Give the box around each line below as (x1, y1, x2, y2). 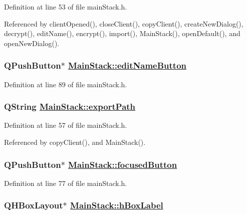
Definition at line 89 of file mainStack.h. (4, 79, 127, 89)
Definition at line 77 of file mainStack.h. (4, 177, 127, 188)
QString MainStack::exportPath (4, 100, 136, 113)
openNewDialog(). (4, 38, 60, 48)
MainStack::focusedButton (68, 158, 177, 170)
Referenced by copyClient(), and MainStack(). (4, 137, 146, 147)
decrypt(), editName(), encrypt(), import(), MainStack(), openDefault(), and (4, 28, 240, 39)
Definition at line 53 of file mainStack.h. (4, 2, 127, 12)
